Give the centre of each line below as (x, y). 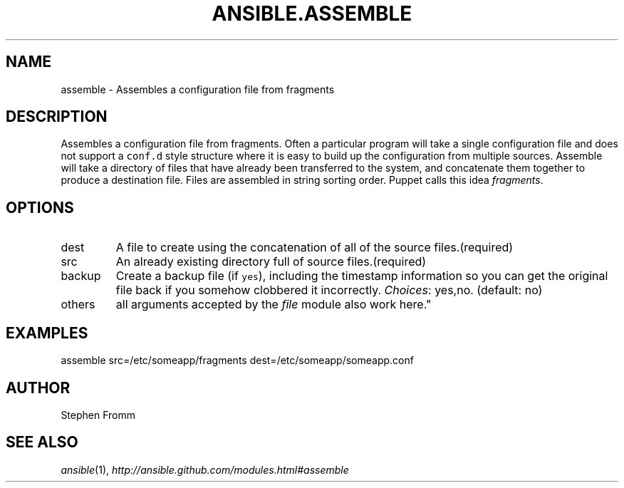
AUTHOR (38, 388)
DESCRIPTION (57, 117)
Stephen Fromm (98, 415)
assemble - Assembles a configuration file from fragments (198, 89)
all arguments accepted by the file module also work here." (274, 305)
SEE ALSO (42, 442)
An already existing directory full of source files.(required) (271, 262)
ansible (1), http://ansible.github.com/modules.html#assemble (205, 469)
